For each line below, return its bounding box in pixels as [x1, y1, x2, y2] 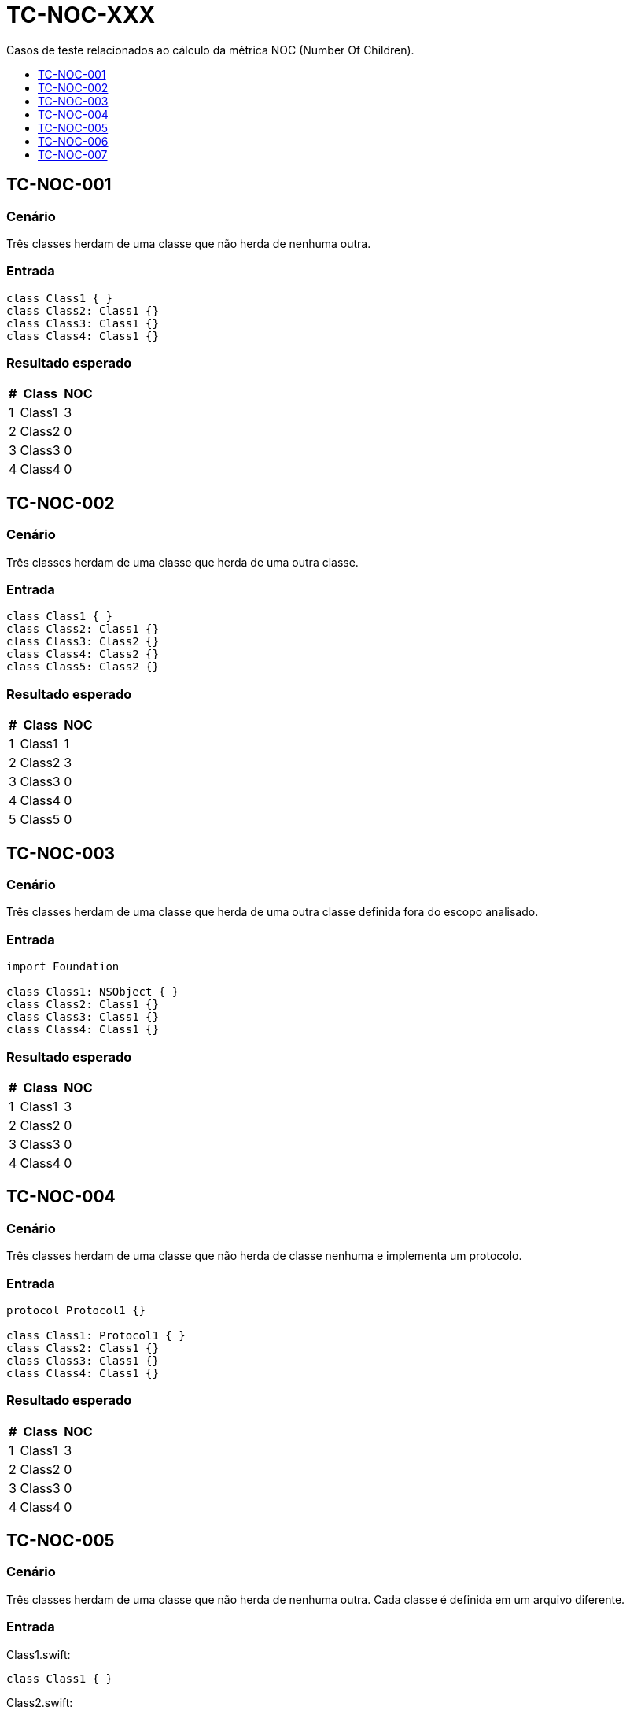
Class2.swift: [6, 1695, 73, 1709]
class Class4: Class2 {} [6, 648, 159, 661]
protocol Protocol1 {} [6, 1303, 146, 1317]
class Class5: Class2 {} [6, 660, 159, 674]
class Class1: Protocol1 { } [6, 1328, 186, 1342]
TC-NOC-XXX [6, 2, 156, 28]
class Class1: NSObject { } [6, 985, 179, 999]
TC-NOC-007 [38, 147, 108, 161]
